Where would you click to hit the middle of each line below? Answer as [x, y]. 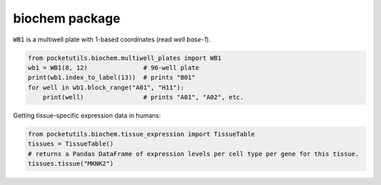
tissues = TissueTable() [71, 144]
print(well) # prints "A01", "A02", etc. [143, 97]
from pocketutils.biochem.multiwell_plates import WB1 [125, 58]
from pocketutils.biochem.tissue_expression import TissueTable [141, 134]
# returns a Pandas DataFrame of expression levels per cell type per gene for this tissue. [193, 154]
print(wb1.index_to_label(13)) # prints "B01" [111, 78]
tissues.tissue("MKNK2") [71, 164]
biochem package [67, 18]
